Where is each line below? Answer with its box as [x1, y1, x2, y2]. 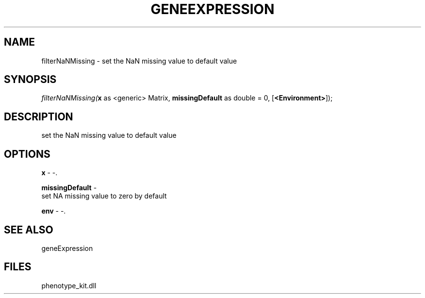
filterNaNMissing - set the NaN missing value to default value [41, 56, 237, 65]
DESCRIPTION [4, 110, 73, 123]
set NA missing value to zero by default [41, 192, 167, 200]
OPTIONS [4, 148, 50, 160]
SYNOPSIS [4, 73, 57, 86]
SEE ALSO [4, 223, 53, 236]
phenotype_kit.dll [41, 281, 97, 290]
